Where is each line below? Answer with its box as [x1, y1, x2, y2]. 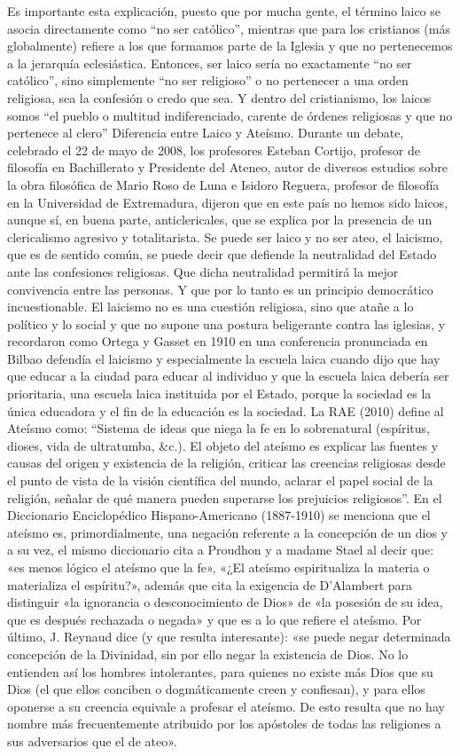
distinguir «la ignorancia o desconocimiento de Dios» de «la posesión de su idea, [7, 593, 443, 611]
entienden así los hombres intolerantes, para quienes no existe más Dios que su [7, 662, 433, 681]
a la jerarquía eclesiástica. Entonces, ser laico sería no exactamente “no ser [7, 53, 412, 72]
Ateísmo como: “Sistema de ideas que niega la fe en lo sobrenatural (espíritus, [7, 419, 430, 437]
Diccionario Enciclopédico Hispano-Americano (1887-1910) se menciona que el [7, 506, 431, 524]
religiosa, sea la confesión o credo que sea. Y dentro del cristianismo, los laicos [7, 88, 432, 106]
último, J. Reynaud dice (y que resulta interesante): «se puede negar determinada [7, 627, 451, 646]
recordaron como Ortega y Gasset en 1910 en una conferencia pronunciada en [7, 332, 428, 350]
